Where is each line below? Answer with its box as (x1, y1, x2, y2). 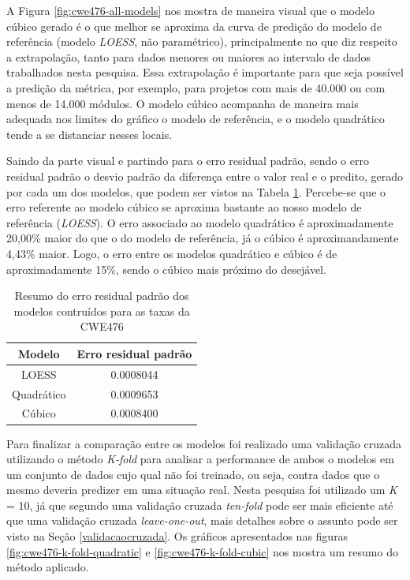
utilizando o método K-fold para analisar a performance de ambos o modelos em (6, 451, 394, 467)
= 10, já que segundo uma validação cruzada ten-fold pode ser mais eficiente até (6, 496, 393, 513)
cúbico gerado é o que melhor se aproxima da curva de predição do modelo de (6, 17, 382, 34)
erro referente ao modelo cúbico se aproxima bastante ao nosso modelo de (6, 199, 362, 215)
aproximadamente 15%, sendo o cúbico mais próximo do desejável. (6, 260, 326, 277)
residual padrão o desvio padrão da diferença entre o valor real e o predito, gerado (6, 167, 403, 184)
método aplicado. (6, 559, 89, 575)
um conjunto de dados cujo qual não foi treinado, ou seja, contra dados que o (6, 466, 380, 482)
